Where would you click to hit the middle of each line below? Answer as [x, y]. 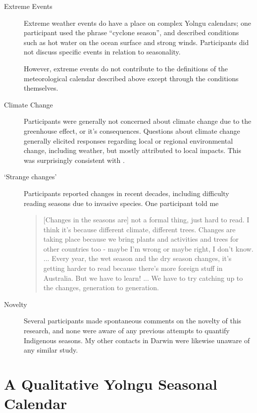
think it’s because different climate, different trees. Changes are [139, 229]
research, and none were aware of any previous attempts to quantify [127, 331]
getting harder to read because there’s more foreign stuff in [133, 268]
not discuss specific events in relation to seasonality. [102, 52]
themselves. [41, 88]
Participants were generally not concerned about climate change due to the [138, 121]
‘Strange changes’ [30, 177]
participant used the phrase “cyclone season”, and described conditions [131, 32]
